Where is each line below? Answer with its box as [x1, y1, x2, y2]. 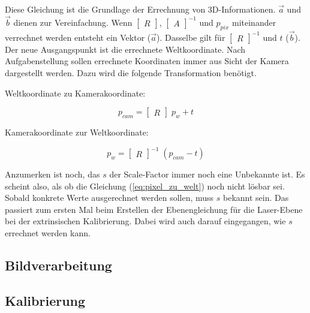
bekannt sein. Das [223, 191, 289, 204]
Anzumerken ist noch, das [5, 168, 100, 180]
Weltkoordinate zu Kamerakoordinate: [5, 86, 146, 99]
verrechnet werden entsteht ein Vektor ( [5, 31, 151, 43]
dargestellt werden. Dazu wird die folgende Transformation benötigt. [5, 67, 257, 79]
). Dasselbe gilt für [156, 31, 225, 43]
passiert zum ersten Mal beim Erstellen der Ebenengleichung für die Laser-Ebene [5, 203, 303, 215]
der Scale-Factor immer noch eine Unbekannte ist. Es [109, 168, 305, 180]
